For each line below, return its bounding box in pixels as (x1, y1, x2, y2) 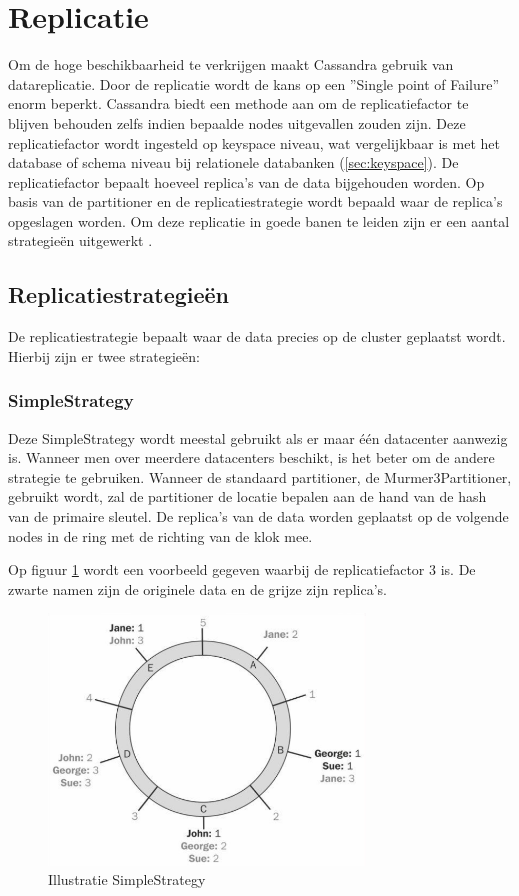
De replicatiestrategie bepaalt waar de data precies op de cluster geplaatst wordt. (8, 326, 506, 347)
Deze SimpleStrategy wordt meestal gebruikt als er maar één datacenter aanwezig (8, 427, 508, 448)
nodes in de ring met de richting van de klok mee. (8, 525, 313, 546)
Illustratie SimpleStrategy (48, 869, 206, 890)
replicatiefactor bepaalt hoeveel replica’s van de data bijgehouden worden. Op (8, 171, 485, 192)
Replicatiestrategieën (8, 279, 230, 310)
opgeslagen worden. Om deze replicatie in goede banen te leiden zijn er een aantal (8, 210, 510, 231)
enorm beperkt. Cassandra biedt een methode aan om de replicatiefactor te (8, 93, 469, 114)
